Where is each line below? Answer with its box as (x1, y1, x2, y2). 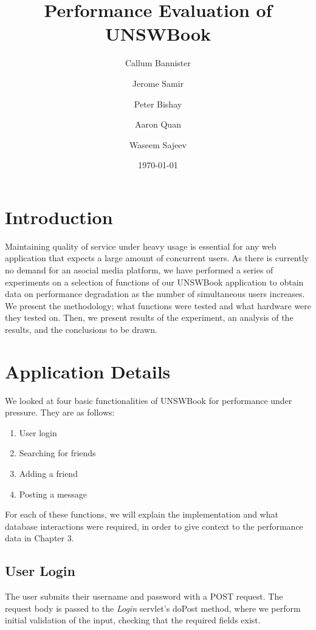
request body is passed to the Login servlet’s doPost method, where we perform (5, 601, 301, 614)
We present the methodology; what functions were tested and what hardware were (5, 299, 312, 312)
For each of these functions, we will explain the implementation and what (5, 508, 278, 521)
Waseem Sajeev (129, 138, 187, 151)
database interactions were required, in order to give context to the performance (5, 519, 303, 532)
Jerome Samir (132, 77, 184, 89)
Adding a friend (19, 467, 78, 480)
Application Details (5, 358, 171, 383)
